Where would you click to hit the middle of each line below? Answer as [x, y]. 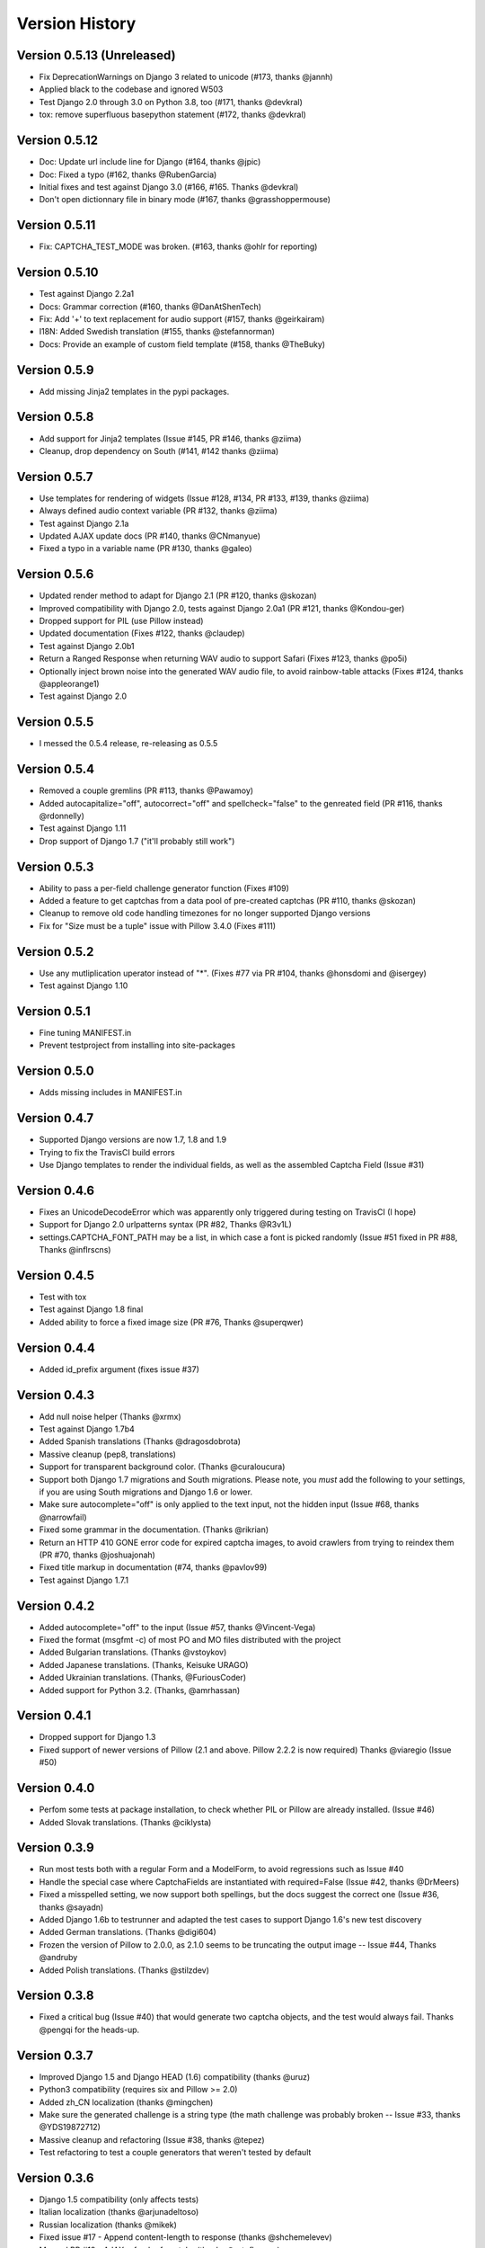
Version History [76, 23]
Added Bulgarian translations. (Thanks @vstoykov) [133, 1652]
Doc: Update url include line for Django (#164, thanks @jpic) [150, 162]
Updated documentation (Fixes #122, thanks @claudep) [142, 633]
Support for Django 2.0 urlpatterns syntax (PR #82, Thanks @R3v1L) [165, 1225]
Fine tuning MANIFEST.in [85, 1033]
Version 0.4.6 [55, 1190]
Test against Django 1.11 [83, 828]
